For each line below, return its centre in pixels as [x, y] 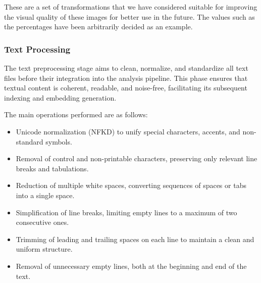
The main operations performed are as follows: [76, 114]
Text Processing [37, 49]
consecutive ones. [42, 222]
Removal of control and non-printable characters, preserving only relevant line [137, 158]
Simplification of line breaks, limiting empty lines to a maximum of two [126, 212]
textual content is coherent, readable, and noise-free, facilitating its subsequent [126, 88]
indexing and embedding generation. [60, 97]
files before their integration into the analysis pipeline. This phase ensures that [126, 78]
